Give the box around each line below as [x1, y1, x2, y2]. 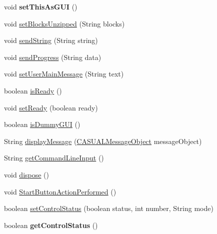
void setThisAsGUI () [4, 1, 77, 11]
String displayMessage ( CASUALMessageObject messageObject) [4, 135, 202, 146]
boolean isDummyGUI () [4, 119, 80, 129]
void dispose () [4, 169, 49, 179]
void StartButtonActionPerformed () [4, 186, 116, 196]
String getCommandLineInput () [4, 152, 104, 163]
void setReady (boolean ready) [4, 102, 98, 112]
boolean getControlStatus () [4, 219, 98, 230]
